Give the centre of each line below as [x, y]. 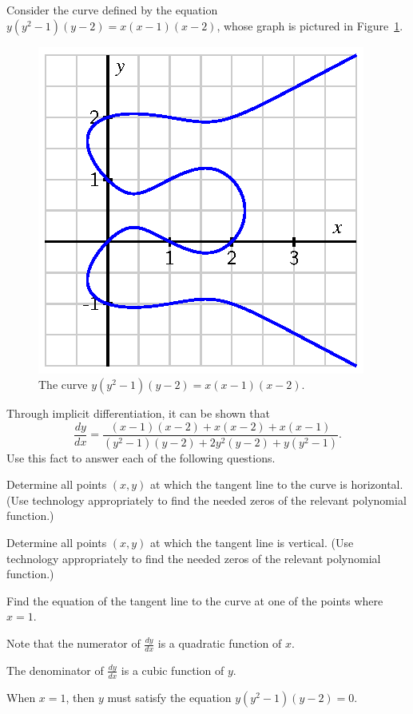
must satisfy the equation [169, 697]
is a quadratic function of [220, 643]
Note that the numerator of [73, 643]
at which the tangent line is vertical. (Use [252, 543]
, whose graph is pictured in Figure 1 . [310, 25]
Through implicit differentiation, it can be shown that [138, 413]
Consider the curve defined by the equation [112, 10]
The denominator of [55, 670]
